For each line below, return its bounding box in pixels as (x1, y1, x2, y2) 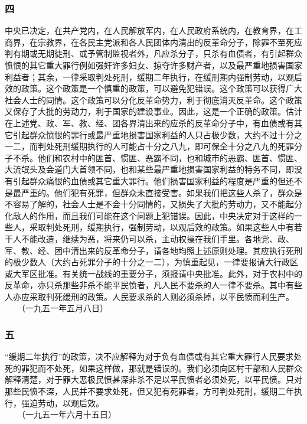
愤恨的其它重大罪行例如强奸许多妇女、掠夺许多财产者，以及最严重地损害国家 (5, 59, 302, 71)
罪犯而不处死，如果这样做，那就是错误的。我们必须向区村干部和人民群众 (21, 361, 302, 374)
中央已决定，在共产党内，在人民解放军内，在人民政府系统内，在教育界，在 (5, 24, 294, 37)
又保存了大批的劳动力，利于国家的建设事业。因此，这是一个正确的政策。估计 (5, 105, 302, 118)
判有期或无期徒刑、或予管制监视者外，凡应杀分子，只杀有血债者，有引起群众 (5, 47, 302, 60)
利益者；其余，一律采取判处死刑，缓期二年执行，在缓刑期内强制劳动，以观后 (5, 70, 302, 83)
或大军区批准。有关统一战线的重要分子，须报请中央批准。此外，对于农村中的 (5, 267, 302, 279)
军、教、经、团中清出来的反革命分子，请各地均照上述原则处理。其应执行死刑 (5, 244, 302, 256)
